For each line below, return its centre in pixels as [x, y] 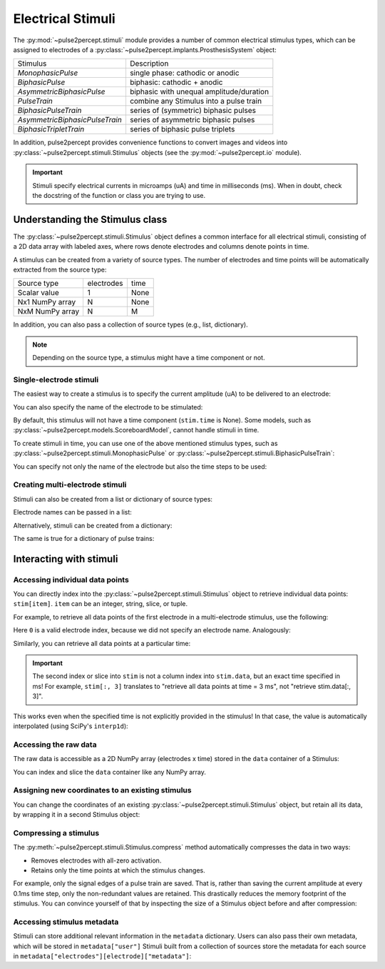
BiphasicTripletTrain [51, 129]
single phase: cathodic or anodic [184, 73]
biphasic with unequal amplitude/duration [199, 91]
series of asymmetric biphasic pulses [192, 120]
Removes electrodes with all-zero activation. [96, 860]
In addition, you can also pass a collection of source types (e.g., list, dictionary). [131, 324]
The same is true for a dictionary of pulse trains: [84, 538]
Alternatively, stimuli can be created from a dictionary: [93, 525]
